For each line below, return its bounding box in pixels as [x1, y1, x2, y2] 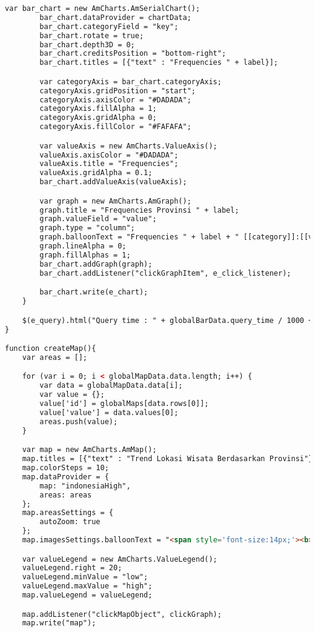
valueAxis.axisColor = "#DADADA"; [39, 150, 179, 159]
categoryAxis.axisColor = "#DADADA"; [39, 95, 191, 104]
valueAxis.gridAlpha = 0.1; [39, 168, 153, 178]
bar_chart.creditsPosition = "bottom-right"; [39, 49, 227, 58]
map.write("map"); [22, 619, 96, 628]
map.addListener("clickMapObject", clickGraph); [22, 610, 222, 619]
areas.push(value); [39, 417, 118, 426]
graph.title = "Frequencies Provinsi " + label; [39, 205, 239, 215]
